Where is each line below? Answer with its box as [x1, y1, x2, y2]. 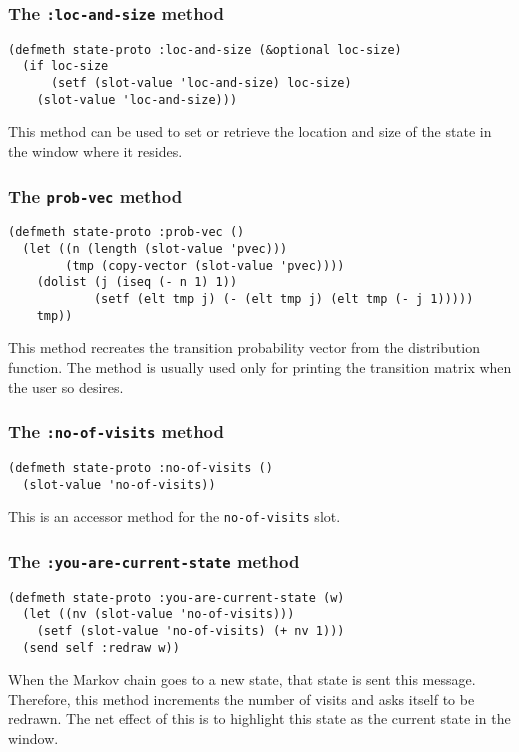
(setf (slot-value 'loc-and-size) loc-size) [50, 76, 352, 91]
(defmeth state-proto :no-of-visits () [8, 460, 273, 475]
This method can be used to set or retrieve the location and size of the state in [8, 121, 492, 142]
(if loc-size [22, 59, 109, 74]
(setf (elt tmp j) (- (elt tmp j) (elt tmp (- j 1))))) [93, 292, 474, 306]
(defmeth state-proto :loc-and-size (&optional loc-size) [8, 42, 402, 57]
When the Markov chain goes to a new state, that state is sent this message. [8, 669, 476, 690]
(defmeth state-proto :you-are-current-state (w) [8, 590, 345, 605]
